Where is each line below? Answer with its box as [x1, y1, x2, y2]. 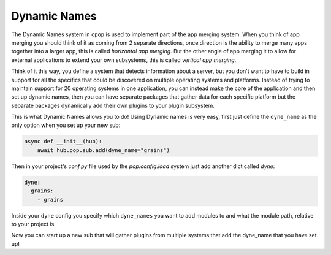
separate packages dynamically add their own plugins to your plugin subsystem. [11, 102, 215, 109]
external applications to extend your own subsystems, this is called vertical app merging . [11, 56, 237, 64]
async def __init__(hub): [24, 138, 102, 145]
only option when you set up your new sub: [11, 121, 121, 129]
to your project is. [11, 220, 56, 227]
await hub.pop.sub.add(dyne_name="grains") [37, 147, 170, 153]
